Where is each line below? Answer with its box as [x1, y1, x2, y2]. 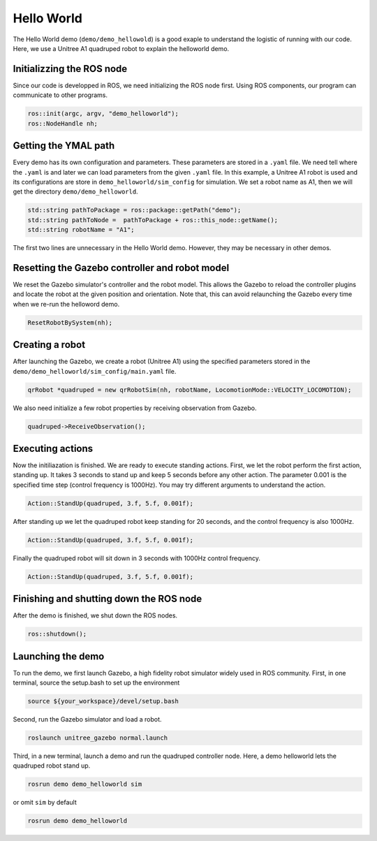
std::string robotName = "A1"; [27, 226, 135, 234]
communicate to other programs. [13, 91, 108, 99]
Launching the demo [13, 650, 105, 662]
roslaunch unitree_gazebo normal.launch [27, 734, 168, 742]
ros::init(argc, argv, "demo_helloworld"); [27, 110, 179, 118]
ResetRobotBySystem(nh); [27, 319, 113, 326]
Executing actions [13, 442, 94, 454]
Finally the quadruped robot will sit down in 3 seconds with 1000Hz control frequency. [13, 554, 261, 562]
